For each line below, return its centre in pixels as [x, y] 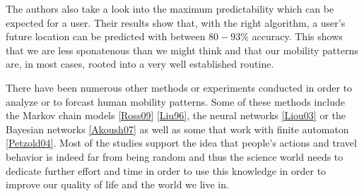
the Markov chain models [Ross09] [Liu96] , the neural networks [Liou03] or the [176, 115]
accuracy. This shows [297, 36]
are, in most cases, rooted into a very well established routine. [140, 64]
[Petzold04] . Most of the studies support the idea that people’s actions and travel [181, 143]
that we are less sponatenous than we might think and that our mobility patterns [182, 50]
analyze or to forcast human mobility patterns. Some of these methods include [175, 101]
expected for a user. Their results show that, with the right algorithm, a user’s [176, 22]
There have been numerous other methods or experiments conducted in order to [179, 87]
